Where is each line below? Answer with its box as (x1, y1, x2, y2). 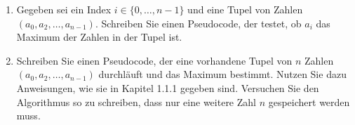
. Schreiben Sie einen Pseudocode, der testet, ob (95, 15, 302, 30)
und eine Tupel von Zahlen (187, 2, 303, 16)
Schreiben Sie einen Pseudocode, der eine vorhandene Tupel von (16, 53, 293, 67)
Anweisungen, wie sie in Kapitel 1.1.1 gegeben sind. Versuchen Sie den (16, 80, 319, 95)
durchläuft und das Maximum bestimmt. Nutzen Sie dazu (98, 67, 347, 81)
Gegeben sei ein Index (16, 2, 112, 16)
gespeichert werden (268, 94, 350, 109)
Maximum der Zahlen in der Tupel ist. (16, 29, 182, 44)
